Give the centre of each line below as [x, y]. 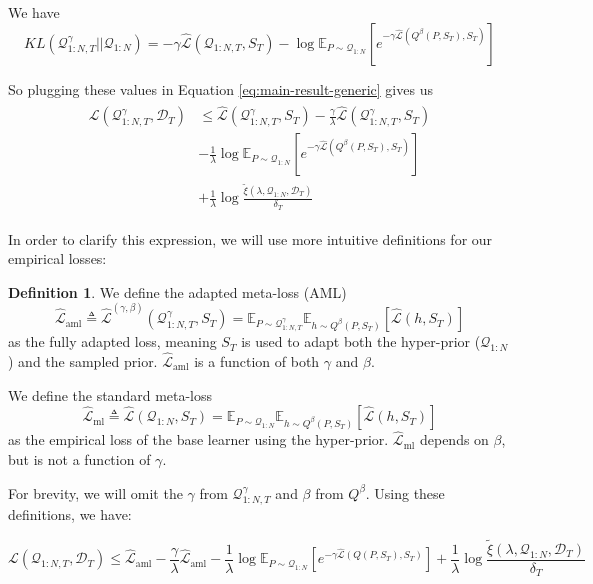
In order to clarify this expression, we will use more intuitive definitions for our [250, 238]
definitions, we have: [70, 513]
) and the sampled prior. [83, 360]
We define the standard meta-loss [110, 394]
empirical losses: [57, 258]
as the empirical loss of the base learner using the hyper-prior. [198, 439]
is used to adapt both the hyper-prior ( [361, 341]
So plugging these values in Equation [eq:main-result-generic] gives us [220, 88]
